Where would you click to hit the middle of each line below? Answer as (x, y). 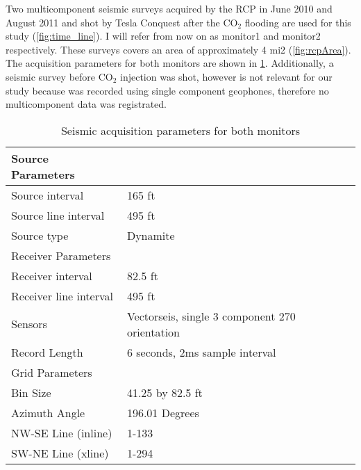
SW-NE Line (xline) (60, 453)
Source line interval (58, 215)
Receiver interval (52, 275)
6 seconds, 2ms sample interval (201, 352)
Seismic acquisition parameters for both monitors (180, 130)
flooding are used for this (298, 22)
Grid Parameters (52, 372)
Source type (40, 235)
